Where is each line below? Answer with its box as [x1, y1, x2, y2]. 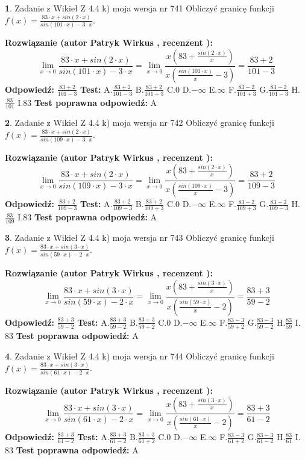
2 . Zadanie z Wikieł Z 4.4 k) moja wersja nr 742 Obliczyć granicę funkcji [5, 116, 274, 129]
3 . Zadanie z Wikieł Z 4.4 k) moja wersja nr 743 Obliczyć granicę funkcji [5, 231, 274, 243]
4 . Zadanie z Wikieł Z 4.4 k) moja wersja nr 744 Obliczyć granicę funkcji [5, 349, 274, 362]
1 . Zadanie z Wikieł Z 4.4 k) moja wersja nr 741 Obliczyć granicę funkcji [5, 2, 274, 14]
